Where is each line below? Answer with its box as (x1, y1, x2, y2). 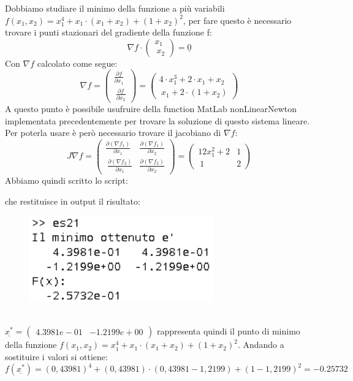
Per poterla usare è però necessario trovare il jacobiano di (5, 126, 221, 139)
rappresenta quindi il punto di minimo (156, 325, 300, 338)
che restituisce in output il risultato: (5, 194, 140, 207)
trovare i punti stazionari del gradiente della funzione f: (5, 26, 212, 39)
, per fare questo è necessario (183, 13, 292, 26)
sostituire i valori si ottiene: (5, 350, 108, 363)
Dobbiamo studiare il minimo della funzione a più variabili (5, 2, 225, 14)
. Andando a (237, 338, 284, 351)
